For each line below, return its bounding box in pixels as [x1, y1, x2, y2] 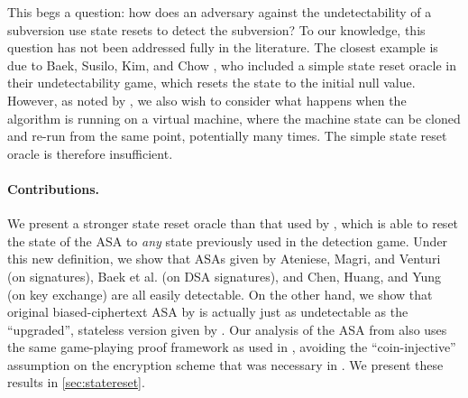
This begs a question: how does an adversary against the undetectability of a [7, 3, 432, 21]
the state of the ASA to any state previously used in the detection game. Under [7, 231, 448, 250]
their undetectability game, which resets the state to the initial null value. [7, 73, 416, 92]
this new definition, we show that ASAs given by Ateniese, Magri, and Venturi [7, 249, 441, 268]
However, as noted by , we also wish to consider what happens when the [7, 90, 407, 109]
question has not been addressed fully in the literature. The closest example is [7, 38, 438, 57]
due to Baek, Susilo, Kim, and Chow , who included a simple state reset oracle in [7, 55, 456, 74]
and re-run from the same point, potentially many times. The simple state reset [7, 126, 447, 145]
